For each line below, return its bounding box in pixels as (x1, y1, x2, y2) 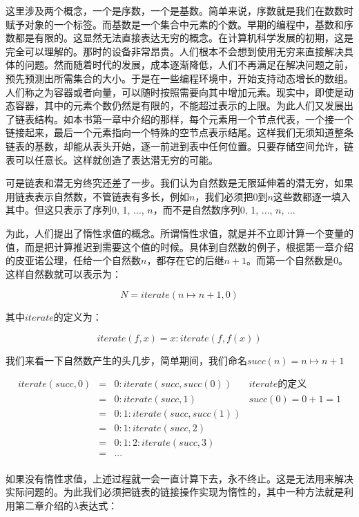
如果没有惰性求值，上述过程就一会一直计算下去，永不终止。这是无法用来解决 (6, 471, 353, 485)
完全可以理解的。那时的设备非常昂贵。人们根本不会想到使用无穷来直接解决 (6, 44, 344, 58)
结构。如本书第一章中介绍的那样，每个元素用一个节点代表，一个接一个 (34, 111, 353, 126)
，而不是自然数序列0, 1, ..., (153, 203, 273, 217)
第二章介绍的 (14, 498, 73, 512)
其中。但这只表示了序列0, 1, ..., (6, 203, 144, 217)
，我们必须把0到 (195, 189, 268, 203)
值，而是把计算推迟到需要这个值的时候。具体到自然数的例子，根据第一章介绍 (6, 239, 353, 254)
